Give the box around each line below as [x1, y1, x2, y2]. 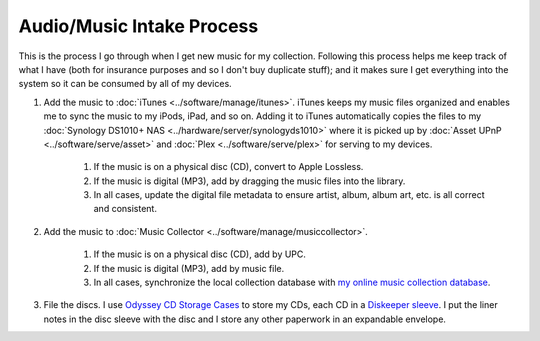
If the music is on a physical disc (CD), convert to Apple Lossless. [93, 161, 364, 173]
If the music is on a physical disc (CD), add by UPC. [93, 248, 307, 260]
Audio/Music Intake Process [18, 15, 259, 37]
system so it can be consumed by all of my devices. [18, 78, 232, 90]
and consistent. [93, 203, 157, 215]
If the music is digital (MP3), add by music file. [93, 262, 285, 274]
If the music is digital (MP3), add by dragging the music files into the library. [93, 175, 406, 187]
